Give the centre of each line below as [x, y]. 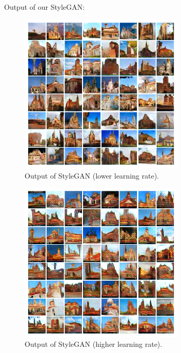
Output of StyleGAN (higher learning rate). [94, 344]
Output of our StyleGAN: [44, 7]
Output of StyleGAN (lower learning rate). [92, 175]
